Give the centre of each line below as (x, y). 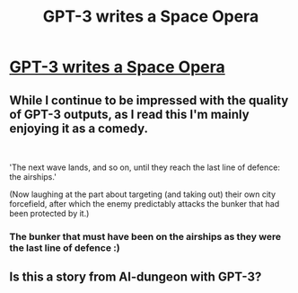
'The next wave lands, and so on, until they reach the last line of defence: (145, 167)
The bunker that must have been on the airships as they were (145, 236)
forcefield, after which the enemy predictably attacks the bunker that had (145, 204)
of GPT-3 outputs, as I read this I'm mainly (129, 114)
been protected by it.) (49, 213)
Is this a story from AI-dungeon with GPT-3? (136, 277)
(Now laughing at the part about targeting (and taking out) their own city (143, 194)
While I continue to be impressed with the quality (149, 100)
